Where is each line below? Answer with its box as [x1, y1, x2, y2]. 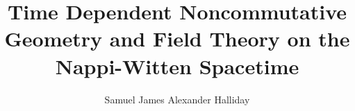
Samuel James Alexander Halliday [104, 92, 250, 106]
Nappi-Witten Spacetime [55, 51, 299, 80]
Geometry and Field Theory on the [4, 24, 350, 53]
